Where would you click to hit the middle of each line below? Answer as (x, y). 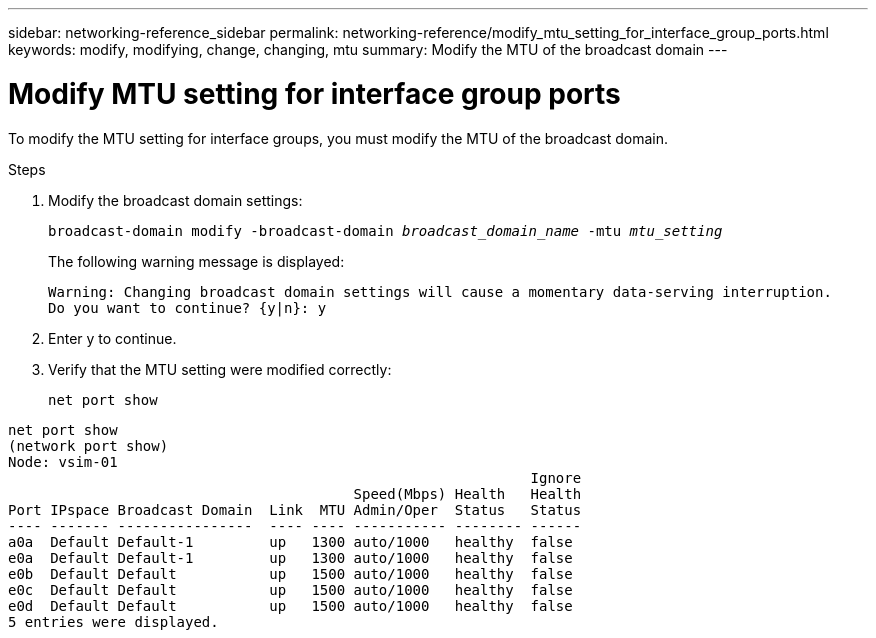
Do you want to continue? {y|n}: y (187, 307)
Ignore (556, 477)
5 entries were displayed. (113, 621)
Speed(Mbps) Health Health (467, 493)
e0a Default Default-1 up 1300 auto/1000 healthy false (290, 557)
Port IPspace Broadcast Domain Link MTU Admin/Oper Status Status (295, 509)
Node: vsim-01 (63, 461)
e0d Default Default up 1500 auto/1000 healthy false (290, 605)
